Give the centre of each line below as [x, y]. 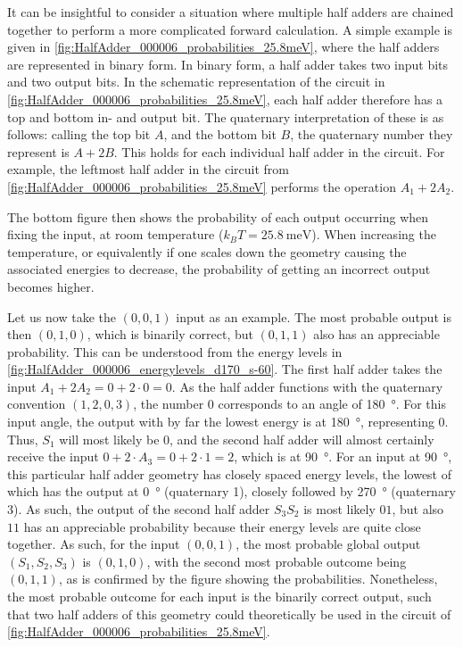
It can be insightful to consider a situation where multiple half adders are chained [231, 12]
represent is [38, 151]
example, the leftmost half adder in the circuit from [148, 169]
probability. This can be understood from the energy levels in [175, 351]
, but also [418, 509]
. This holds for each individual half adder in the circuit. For [279, 151]
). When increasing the [374, 234]
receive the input [53, 456]
